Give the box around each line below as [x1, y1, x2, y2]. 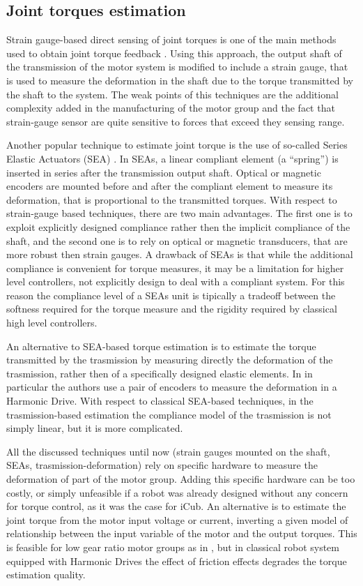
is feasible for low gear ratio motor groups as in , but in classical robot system [6, 539, 339, 554]
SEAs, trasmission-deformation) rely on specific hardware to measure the [6, 458, 318, 472]
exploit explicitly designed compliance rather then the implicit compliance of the [6, 219, 350, 234]
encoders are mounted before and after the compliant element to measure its [6, 179, 333, 193]
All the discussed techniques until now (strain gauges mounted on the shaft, [6, 444, 330, 458]
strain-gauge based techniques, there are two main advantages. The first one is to [6, 206, 353, 220]
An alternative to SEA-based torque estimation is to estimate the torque [6, 338, 316, 353]
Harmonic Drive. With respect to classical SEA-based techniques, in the [6, 393, 314, 408]
